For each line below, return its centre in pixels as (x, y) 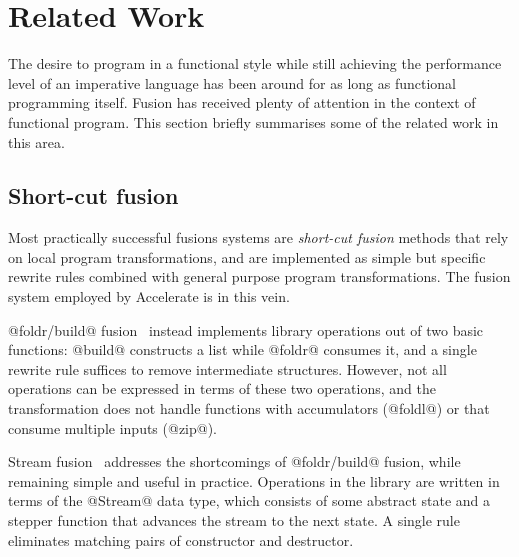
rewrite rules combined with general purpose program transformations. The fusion (259, 276)
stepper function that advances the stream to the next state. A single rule (234, 520)
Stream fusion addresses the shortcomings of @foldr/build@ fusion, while (234, 461)
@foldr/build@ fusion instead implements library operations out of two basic (246, 329)
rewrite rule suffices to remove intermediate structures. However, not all (227, 368)
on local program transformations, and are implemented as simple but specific (247, 256)
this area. (36, 141)
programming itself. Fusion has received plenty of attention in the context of (242, 102)
